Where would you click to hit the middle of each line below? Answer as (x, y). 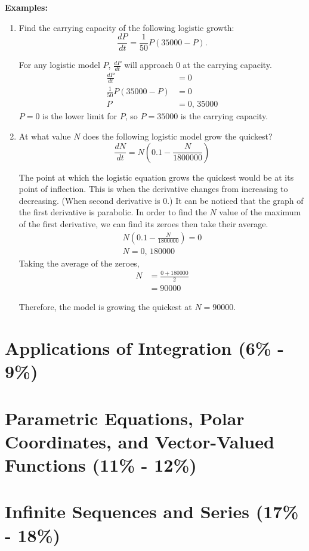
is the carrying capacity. (224, 116)
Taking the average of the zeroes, (79, 263)
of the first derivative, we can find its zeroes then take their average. (143, 223)
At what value (45, 136)
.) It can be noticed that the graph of (235, 200)
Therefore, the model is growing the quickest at (105, 307)
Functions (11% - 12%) (101, 465)
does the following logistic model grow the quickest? (178, 136)
